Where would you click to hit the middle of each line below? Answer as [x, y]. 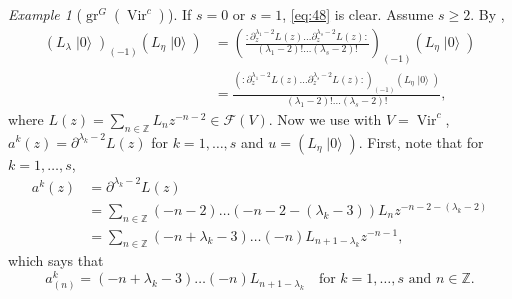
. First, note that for [421, 141]
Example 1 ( [45, 14]
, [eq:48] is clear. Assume [358, 14]
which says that [56, 260]
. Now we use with [325, 118]
